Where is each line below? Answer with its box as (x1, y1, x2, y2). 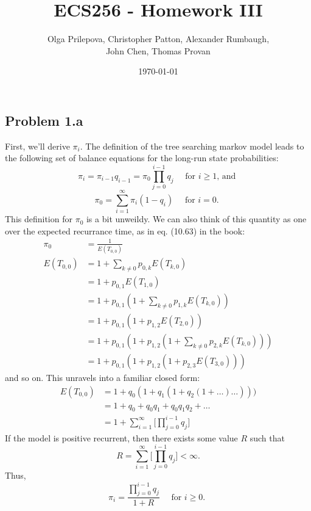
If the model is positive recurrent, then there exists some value (5, 431, 238, 444)
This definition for (5, 212, 72, 225)
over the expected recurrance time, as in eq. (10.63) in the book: (5, 224, 245, 237)
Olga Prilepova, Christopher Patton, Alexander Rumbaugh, (47, 32, 270, 45)
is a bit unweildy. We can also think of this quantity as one (86, 212, 307, 225)
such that (250, 431, 285, 444)
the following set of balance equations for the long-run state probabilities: (5, 151, 279, 164)
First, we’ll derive (5, 139, 70, 152)
